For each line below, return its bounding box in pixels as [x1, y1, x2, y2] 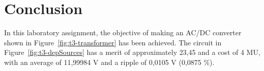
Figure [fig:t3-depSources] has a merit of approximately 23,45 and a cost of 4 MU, [4, 47, 260, 57]
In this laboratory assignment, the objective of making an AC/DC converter [4, 27, 242, 38]
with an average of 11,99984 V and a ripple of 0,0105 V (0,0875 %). [4, 56, 215, 67]
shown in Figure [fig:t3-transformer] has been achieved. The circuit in [4, 37, 222, 47]
